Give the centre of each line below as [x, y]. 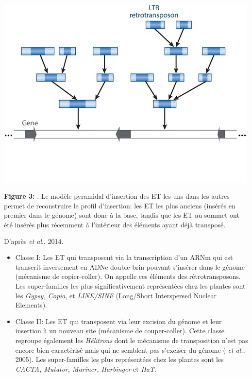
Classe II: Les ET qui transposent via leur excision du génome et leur [118, 321]
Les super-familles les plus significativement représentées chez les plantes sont [130, 285]
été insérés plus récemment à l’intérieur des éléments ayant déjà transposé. [115, 224]
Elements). [31, 305]
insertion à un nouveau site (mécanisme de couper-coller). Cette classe [120, 331]
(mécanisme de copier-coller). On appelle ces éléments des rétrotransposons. [128, 276]
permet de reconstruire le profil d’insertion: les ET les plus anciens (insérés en [120, 205]
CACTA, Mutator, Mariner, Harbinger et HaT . [86, 368]
